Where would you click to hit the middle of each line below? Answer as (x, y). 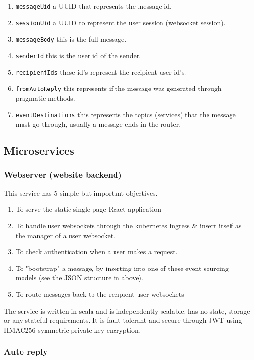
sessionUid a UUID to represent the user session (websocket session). (120, 22)
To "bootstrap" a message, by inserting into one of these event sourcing (122, 268)
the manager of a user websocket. (65, 235)
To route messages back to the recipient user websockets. (101, 294)
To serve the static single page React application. (89, 209)
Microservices (39, 150)
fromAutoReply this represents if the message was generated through (118, 88)
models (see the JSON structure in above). (79, 278)
